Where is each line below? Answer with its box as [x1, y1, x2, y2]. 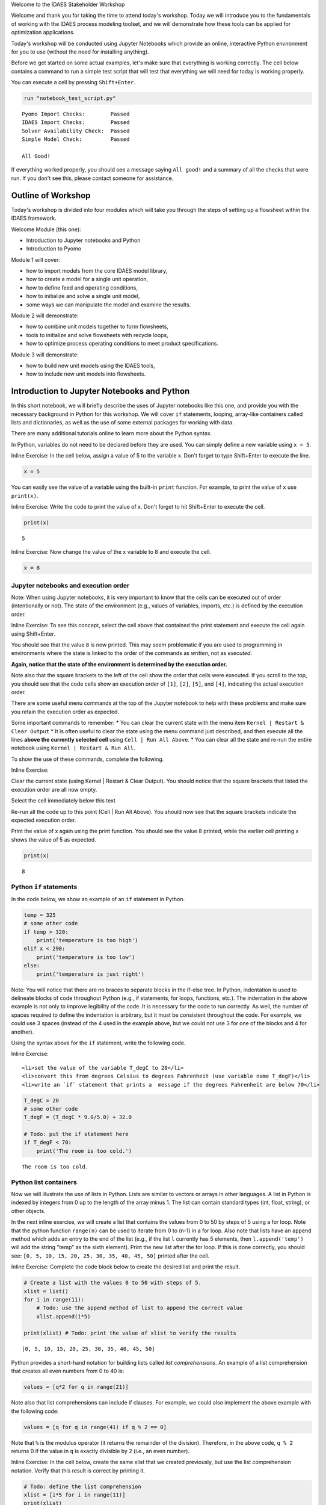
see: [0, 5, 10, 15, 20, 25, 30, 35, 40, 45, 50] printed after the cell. [11, 1252, 210, 1259]
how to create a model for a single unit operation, [26, 276, 149, 283]
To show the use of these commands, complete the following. [11, 756, 164, 763]
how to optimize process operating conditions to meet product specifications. [26, 340, 219, 347]
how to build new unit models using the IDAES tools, [26, 362, 156, 369]
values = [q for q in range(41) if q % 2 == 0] [23, 1424, 167, 1430]
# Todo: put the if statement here [23, 1131, 129, 1138]
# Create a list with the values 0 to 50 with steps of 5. [23, 1279, 201, 1286]
